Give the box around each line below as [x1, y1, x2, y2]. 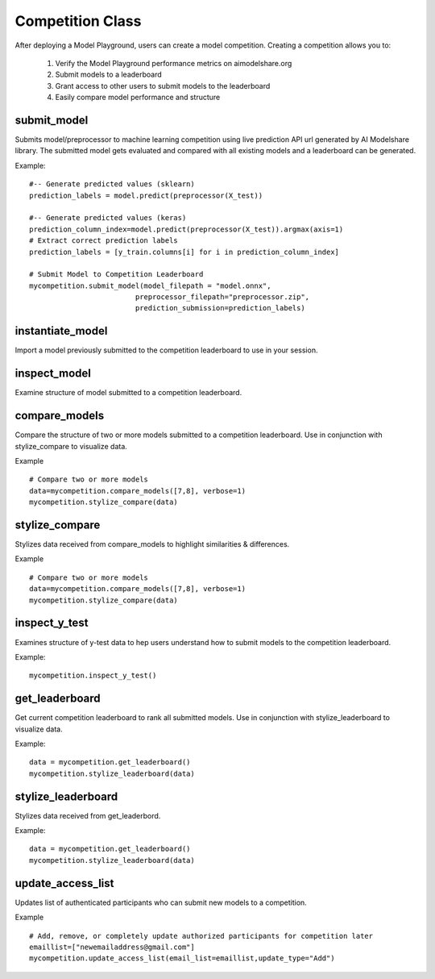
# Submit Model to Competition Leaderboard [29, 270, 204, 279]
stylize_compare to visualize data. [14, 441, 128, 451]
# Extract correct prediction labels [29, 236, 179, 245]
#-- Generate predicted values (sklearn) [29, 180, 195, 189]
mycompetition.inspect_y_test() [29, 671, 157, 681]
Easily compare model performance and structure [55, 93, 221, 102]
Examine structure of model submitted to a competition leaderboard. [14, 388, 242, 398]
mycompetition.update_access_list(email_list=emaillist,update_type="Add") [29, 954, 335, 963]
